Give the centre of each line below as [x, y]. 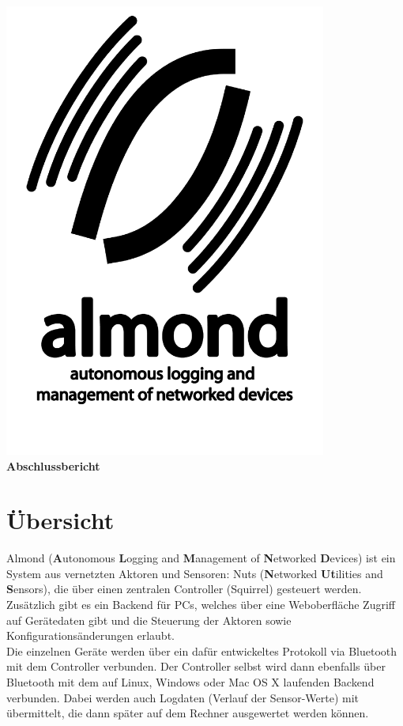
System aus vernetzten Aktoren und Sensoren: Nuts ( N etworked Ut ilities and [195, 573]
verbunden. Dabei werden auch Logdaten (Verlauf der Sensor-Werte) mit [183, 697]
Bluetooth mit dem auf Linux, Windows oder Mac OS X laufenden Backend [190, 681]
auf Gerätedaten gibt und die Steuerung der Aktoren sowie [149, 620]
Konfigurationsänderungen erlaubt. [90, 635]
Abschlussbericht [53, 465]
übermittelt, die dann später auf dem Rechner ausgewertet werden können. [188, 713]
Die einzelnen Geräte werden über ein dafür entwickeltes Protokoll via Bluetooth [202, 650]
